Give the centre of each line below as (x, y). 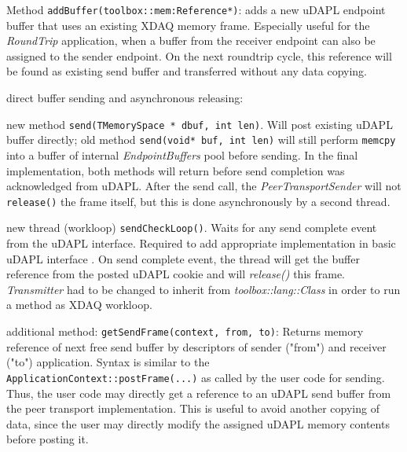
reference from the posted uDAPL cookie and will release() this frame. (176, 274)
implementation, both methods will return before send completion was (176, 170)
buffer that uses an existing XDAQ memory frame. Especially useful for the (188, 25)
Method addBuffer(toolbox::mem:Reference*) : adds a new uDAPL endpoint (196, 9)
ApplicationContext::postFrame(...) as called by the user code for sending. (196, 377)
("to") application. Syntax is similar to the (108, 362)
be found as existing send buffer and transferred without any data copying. (187, 71)
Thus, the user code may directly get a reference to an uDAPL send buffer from (199, 393)
